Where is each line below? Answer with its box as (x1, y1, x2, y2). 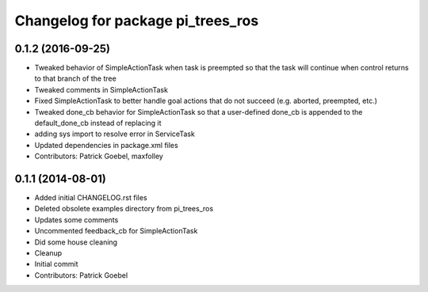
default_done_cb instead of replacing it (34, 119, 162, 128)
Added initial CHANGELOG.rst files (34, 193, 147, 203)
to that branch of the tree (34, 74, 117, 83)
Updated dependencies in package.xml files (34, 140, 178, 150)
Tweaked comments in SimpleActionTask (34, 85, 168, 94)
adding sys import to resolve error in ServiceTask (34, 129, 196, 138)
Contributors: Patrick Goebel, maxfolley (34, 151, 164, 161)
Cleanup (34, 248, 63, 258)
